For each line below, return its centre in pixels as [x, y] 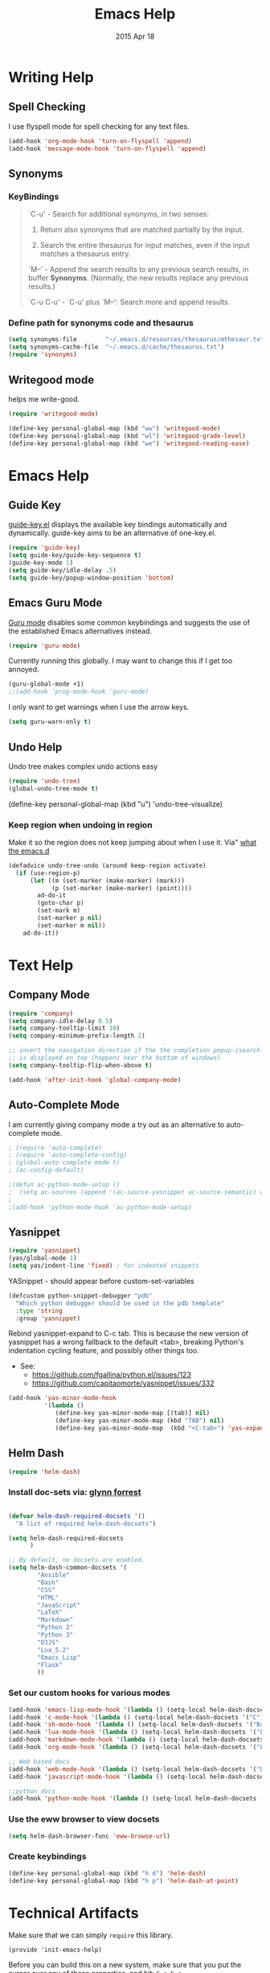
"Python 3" [55, 1635]
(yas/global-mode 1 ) [43, 1258]
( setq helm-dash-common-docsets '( [68, 1568]
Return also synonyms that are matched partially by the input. [142, 229]
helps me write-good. [44, 398]
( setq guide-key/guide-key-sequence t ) [75, 555]
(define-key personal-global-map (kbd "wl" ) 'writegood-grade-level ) [127, 435]
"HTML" [48, 1597]
